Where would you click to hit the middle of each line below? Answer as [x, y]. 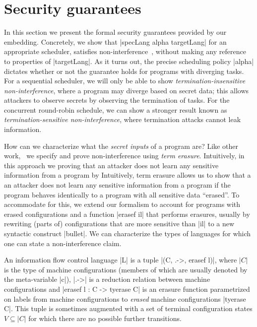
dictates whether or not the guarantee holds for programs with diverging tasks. [124, 71]
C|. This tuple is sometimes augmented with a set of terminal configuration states [128, 308]
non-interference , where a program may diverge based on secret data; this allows [127, 90]
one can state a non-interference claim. [63, 243]
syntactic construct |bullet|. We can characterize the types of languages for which [128, 233]
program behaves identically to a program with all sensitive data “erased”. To [122, 194]
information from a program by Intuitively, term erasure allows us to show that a [128, 175]
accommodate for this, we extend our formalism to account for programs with [122, 204]
